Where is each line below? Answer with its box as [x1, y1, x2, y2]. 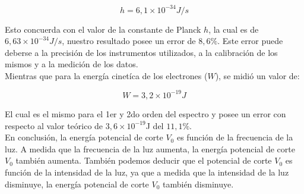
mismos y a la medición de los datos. [5, 58, 138, 70]
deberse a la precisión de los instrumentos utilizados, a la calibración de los [5, 46, 278, 58]
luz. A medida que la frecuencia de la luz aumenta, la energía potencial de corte [5, 142, 295, 155]
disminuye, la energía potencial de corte [5, 177, 149, 190]
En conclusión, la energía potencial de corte [5, 131, 163, 143]
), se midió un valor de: [215, 69, 300, 82]
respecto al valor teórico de [5, 119, 103, 132]
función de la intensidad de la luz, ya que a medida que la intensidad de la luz [5, 165, 289, 178]
